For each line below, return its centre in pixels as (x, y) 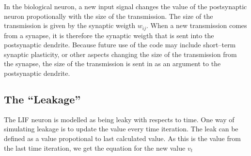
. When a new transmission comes (197, 25)
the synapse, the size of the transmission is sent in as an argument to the (112, 64)
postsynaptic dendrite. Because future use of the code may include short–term (120, 45)
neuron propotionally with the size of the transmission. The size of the (109, 16)
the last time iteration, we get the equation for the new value (95, 148)
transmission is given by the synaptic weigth (70, 25)
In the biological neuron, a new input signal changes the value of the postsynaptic (125, 6)
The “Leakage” (42, 99)
